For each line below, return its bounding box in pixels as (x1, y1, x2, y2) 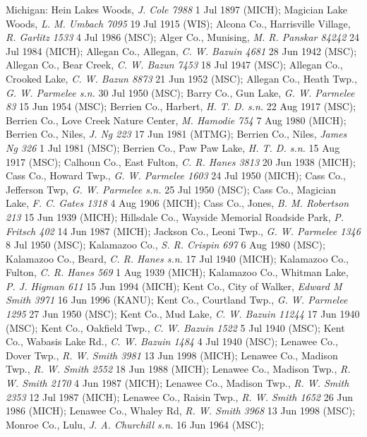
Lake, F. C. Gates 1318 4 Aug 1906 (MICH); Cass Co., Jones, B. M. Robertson (6, 196, 349, 210)
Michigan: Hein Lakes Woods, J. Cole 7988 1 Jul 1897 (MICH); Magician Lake (6, 2, 347, 16)
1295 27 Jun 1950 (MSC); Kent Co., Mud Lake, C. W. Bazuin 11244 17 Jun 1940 (6, 306, 360, 321)
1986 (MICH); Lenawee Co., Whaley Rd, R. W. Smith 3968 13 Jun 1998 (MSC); (6, 403, 356, 418)
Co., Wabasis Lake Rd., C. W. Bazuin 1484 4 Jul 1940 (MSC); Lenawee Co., (6, 334, 338, 349)
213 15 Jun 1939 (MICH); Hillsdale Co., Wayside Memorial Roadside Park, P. (6, 209, 344, 224)
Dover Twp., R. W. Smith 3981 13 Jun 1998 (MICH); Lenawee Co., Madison (6, 347, 338, 362)
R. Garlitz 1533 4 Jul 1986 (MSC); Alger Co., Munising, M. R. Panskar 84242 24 (6, 30, 359, 44)
